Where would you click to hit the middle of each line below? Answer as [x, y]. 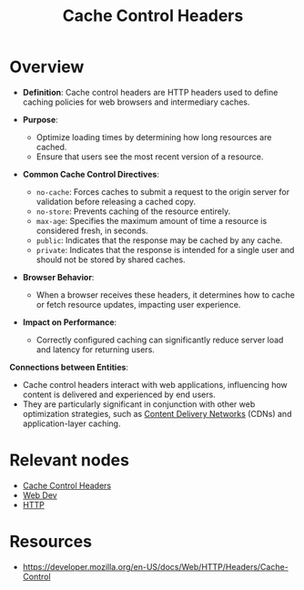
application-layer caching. [71, 423]
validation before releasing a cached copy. [116, 201]
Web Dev [40, 495]
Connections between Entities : [69, 367]
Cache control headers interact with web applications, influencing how [155, 384]
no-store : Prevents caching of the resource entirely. [133, 211]
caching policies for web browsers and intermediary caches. [136, 102]
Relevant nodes [70, 460]
